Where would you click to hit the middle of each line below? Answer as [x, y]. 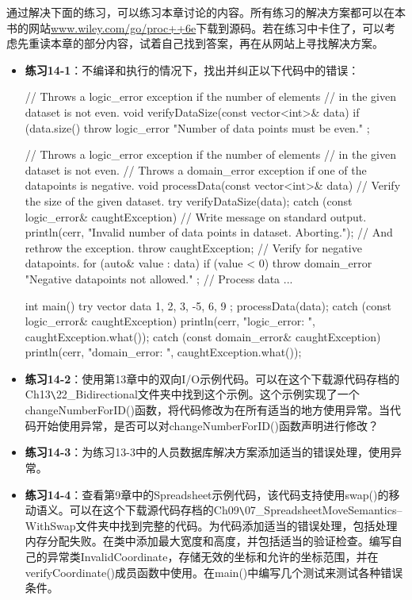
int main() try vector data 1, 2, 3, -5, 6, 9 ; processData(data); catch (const [208, 305]
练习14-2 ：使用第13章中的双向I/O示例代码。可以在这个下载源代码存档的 [212, 378]
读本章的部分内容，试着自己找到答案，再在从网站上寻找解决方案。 [211, 43]
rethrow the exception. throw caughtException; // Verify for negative [193, 247]
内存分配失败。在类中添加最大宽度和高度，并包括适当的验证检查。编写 [208, 541]
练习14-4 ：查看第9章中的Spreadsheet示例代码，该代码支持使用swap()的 [207, 494]
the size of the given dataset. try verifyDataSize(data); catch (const [189, 200]
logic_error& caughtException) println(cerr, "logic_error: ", [170, 321]
